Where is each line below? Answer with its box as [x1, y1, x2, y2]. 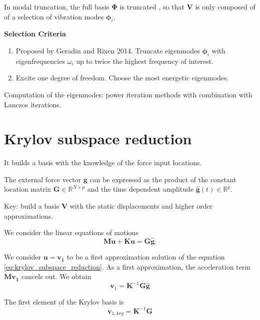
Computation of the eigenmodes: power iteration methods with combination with [4, 89, 252, 99]
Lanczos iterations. [4, 99, 61, 109]
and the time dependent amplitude [87, 184, 194, 194]
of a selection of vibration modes [4, 11, 104, 21]
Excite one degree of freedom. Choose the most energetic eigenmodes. [15, 72, 229, 83]
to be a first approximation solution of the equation [66, 252, 225, 262]
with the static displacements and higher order [69, 201, 213, 211]
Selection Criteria [4, 28, 66, 39]
